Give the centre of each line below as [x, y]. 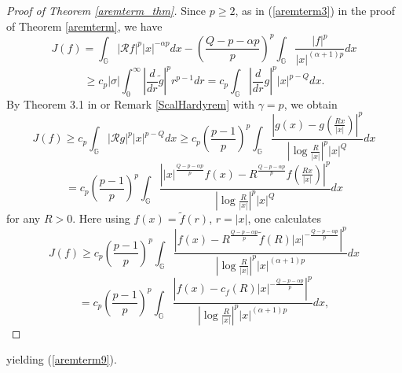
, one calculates [284, 218]
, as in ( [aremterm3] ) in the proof [315, 10]
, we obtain [311, 103]
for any [24, 218]
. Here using [101, 218]
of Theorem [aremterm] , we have [84, 26]
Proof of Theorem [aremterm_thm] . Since [106, 10]
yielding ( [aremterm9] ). [62, 359]
